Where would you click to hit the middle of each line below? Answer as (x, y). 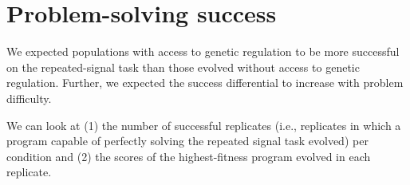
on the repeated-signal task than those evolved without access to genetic (183, 67)
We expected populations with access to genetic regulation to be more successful (203, 51)
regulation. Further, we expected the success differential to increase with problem (205, 83)
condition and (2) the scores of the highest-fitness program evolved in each (189, 156)
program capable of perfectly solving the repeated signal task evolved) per (187, 141)
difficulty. (29, 98)
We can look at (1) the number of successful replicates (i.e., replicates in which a (204, 125)
